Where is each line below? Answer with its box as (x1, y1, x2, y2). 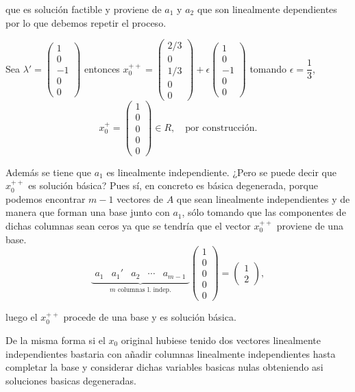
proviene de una (276, 219, 343, 232)
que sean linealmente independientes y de (176, 191, 350, 206)
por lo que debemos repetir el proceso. (5, 15, 167, 29)
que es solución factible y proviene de (5, 2, 162, 16)
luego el (5, 310, 38, 324)
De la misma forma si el (5, 333, 106, 347)
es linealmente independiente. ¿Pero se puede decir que (106, 164, 337, 179)
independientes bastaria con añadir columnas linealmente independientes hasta (5, 346, 336, 360)
